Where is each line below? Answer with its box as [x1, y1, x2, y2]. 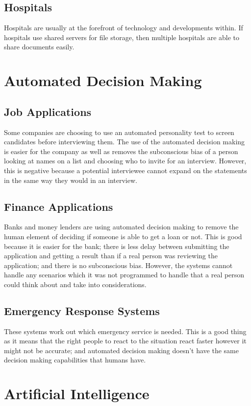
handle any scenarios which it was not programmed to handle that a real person [4, 270, 245, 280]
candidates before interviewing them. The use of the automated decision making [4, 136, 245, 147]
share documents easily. [4, 42, 75, 52]
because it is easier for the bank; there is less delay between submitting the [4, 241, 229, 251]
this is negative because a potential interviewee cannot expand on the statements [4, 165, 247, 175]
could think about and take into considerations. [4, 279, 147, 289]
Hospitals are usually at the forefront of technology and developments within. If [4, 23, 243, 33]
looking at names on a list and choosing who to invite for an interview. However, [4, 156, 247, 166]
